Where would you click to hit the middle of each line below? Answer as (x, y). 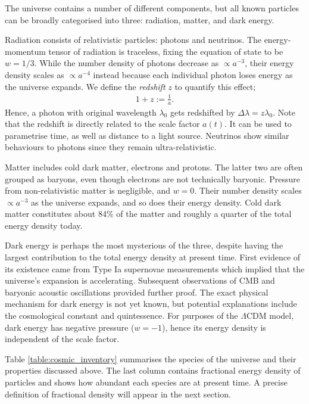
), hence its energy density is (214, 327)
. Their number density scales (248, 190)
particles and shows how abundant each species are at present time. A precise (146, 382)
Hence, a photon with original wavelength (81, 112)
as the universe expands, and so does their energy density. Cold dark (156, 202)
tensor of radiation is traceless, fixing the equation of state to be (166, 51)
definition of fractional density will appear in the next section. (118, 394)
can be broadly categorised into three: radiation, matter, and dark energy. (140, 19)
